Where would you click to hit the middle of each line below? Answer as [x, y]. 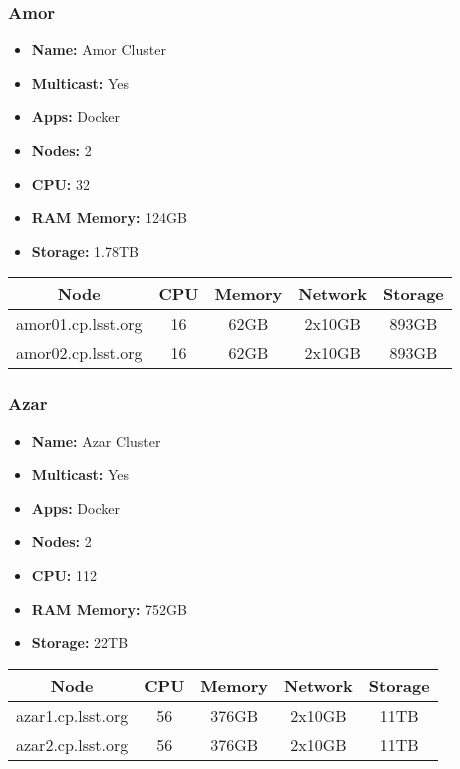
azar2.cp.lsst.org [72, 744]
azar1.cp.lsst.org [72, 715]
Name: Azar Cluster [96, 440]
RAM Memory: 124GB [109, 217]
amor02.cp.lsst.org [79, 353]
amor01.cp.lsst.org [79, 324]
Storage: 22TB [80, 642]
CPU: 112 [64, 574]
